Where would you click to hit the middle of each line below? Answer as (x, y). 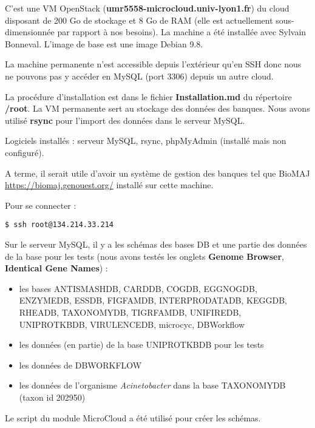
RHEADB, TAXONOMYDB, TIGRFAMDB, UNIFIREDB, (130, 312)
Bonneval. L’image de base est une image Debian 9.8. (104, 43)
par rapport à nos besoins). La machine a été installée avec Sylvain (182, 32)
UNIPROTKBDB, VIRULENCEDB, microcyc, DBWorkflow (132, 324)
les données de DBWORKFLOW (80, 365)
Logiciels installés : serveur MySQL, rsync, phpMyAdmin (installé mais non (146, 141)
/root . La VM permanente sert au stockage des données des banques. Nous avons (157, 108)
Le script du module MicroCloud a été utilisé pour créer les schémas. (133, 417)
